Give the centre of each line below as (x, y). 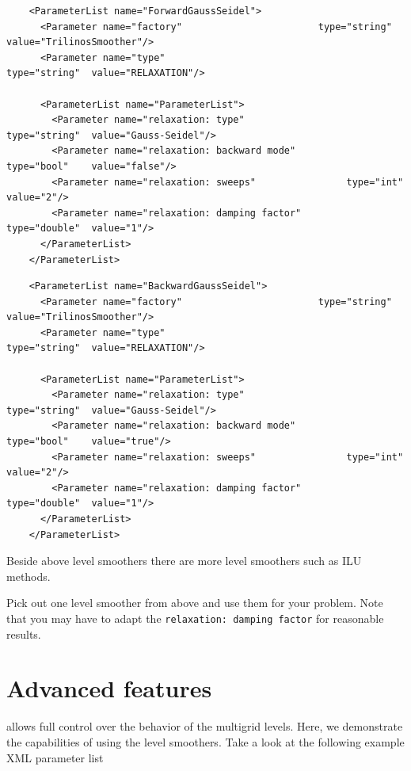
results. (24, 634)
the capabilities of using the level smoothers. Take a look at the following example (205, 741)
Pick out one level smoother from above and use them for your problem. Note (195, 603)
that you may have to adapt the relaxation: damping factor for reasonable (195, 618)
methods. (29, 576)
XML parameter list (55, 757)
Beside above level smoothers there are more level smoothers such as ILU (184, 561)
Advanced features (109, 688)
